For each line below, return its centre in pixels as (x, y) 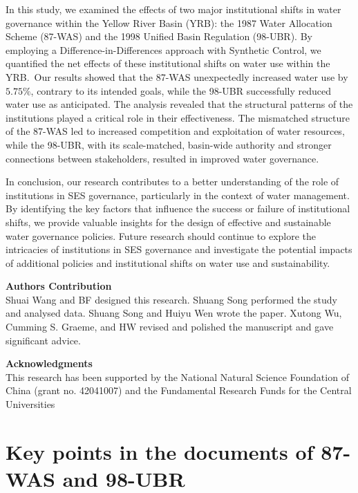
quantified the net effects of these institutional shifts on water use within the (168, 63)
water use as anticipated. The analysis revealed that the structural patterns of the (179, 104)
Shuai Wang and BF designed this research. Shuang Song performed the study (172, 299)
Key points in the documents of (160, 451)
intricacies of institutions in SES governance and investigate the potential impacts (179, 249)
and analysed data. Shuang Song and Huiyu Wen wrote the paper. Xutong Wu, (174, 313)
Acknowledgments (49, 363)
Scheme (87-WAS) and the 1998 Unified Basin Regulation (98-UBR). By (159, 36)
